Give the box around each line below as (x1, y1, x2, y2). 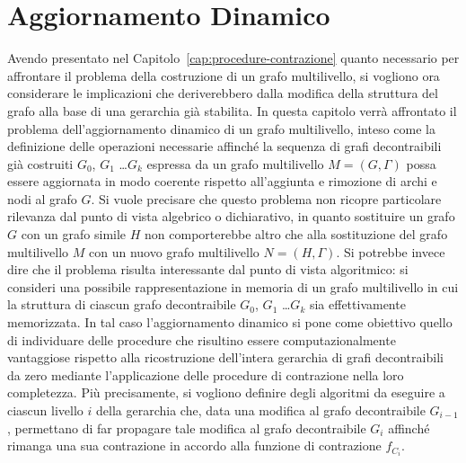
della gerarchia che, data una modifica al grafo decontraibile (96, 401, 426, 419)
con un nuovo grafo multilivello (88, 242, 259, 261)
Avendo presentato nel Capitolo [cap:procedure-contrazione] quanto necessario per (7, 49, 460, 67)
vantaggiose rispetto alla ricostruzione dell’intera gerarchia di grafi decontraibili (7, 348, 444, 367)
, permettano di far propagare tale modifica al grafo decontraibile (7, 418, 366, 437)
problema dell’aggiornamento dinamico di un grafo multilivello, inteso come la (7, 119, 435, 138)
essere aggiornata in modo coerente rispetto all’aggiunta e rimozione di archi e (7, 172, 437, 191)
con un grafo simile (21, 225, 127, 244)
